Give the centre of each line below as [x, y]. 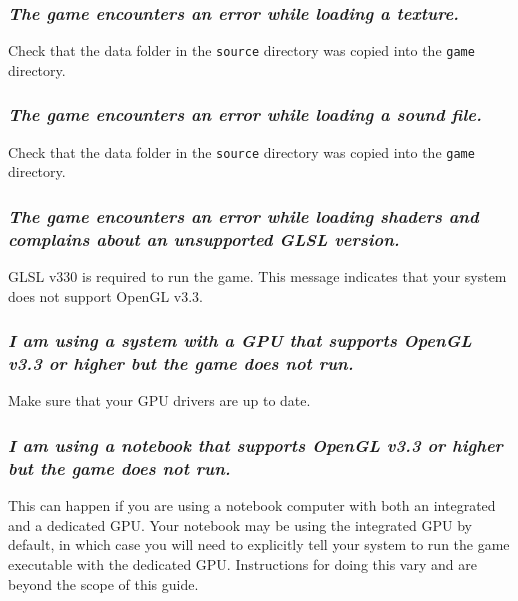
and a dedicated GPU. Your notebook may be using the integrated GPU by [240, 524]
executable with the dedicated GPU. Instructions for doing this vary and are [242, 563]
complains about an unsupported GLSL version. [204, 238]
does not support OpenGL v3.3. [105, 295]
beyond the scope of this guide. [103, 583]
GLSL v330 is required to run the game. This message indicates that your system [257, 276]
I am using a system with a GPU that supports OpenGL [240, 340]
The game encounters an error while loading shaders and [243, 215]
